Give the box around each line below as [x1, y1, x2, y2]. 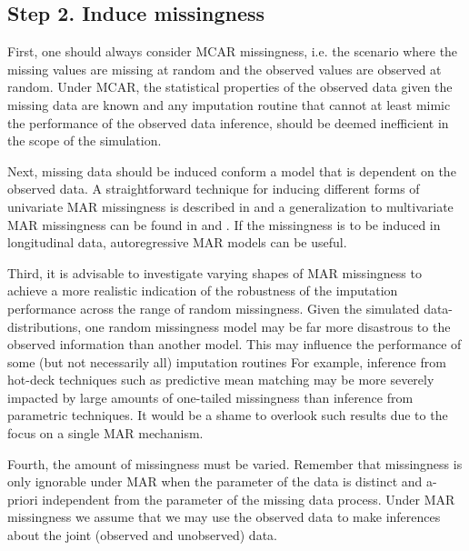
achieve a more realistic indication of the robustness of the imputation [7, 281, 398, 300]
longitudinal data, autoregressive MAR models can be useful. [7, 233, 347, 252]
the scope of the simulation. [7, 131, 162, 150]
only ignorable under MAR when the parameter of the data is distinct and [7, 472, 423, 491]
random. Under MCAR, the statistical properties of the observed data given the [7, 77, 453, 96]
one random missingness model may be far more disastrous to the [85, 316, 451, 336]
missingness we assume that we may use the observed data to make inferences [7, 507, 441, 526]
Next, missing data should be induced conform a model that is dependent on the [7, 161, 456, 180]
